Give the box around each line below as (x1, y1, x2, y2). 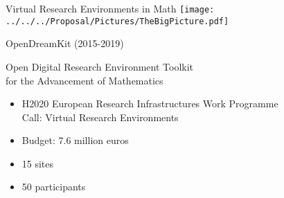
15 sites (21, 156, 54, 170)
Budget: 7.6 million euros (21, 133, 129, 147)
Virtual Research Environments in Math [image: (6, 1, 215, 15)
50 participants (21, 179, 86, 194)
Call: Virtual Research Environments (21, 109, 179, 124)
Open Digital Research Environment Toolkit (6, 59, 194, 73)
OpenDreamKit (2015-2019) (6, 36, 124, 51)
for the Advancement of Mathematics (6, 73, 163, 87)
